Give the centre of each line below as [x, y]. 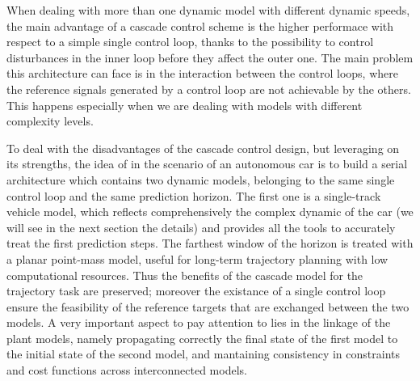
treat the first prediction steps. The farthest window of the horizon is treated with [210, 243]
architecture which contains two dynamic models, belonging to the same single [201, 179]
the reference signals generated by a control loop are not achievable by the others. [209, 89]
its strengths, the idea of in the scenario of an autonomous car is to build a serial [207, 164]
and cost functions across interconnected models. [127, 370]
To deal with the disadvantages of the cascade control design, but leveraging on [203, 148]
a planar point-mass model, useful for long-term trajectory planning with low [197, 258]
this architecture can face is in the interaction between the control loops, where [202, 73]
